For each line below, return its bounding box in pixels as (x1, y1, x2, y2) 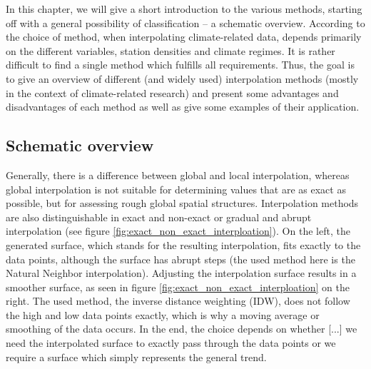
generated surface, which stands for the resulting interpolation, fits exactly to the (6, 237, 361, 252)
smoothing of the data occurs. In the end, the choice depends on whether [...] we (6, 321, 357, 336)
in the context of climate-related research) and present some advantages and (6, 85, 339, 100)
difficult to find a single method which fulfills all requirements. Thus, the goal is (6, 57, 355, 72)
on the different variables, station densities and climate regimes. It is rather (6, 43, 335, 58)
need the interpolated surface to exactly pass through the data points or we (6, 335, 336, 350)
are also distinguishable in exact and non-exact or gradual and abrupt (6, 209, 312, 224)
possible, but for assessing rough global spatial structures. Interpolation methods (6, 196, 359, 211)
